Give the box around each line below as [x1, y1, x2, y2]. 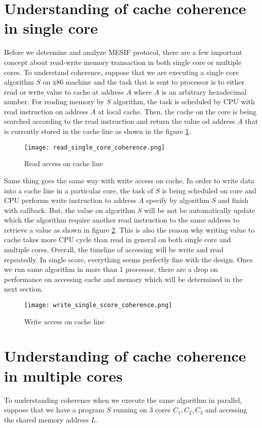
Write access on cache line [24, 316, 105, 326]
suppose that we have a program [4, 404, 104, 415]
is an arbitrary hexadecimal [161, 86, 247, 97]
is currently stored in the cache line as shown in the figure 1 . [4, 126, 191, 136]
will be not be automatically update [144, 204, 255, 215]
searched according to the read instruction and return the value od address [4, 116, 235, 126]
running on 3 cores [113, 404, 171, 415]
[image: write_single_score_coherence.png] [24, 302, 172, 309]
